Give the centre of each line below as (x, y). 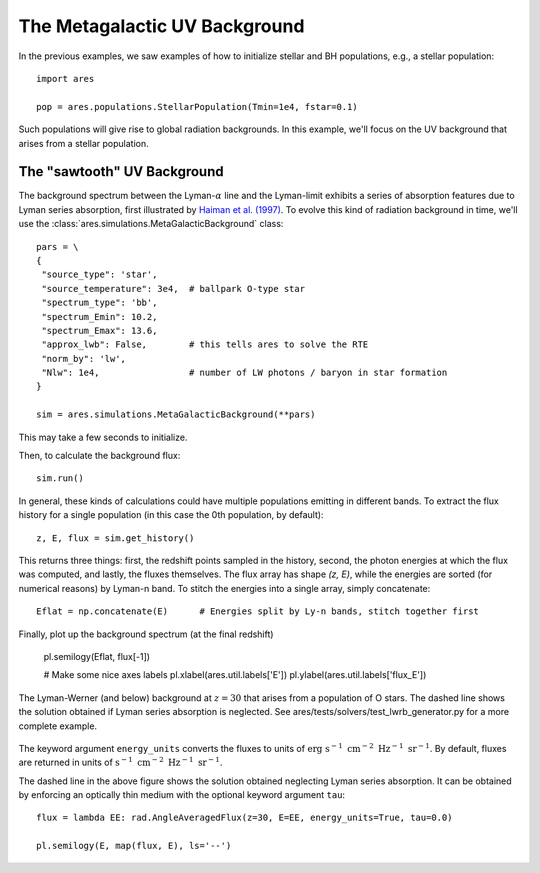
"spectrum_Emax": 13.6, (99, 330)
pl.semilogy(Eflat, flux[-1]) (96, 656)
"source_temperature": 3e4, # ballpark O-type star (173, 288)
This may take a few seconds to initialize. (103, 437)
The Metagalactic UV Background (161, 26)
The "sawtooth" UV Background (121, 171)
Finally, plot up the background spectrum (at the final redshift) (146, 634)
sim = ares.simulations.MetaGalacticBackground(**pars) (176, 414)
